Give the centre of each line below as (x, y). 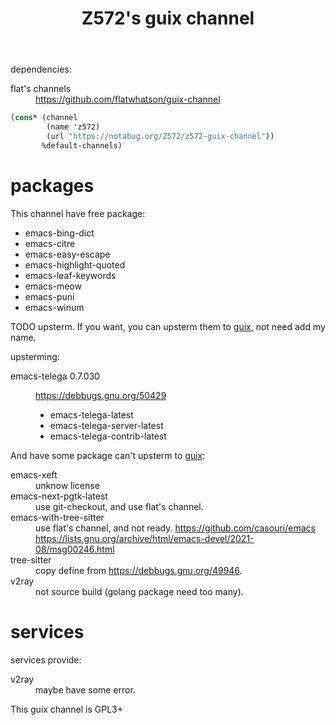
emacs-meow (53, 286)
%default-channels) (82, 145)
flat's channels (41, 89)
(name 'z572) (73, 127)
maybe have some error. (85, 689)
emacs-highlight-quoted (75, 264)
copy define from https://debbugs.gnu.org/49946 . (139, 570)
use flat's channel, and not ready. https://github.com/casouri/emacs (175, 528)
